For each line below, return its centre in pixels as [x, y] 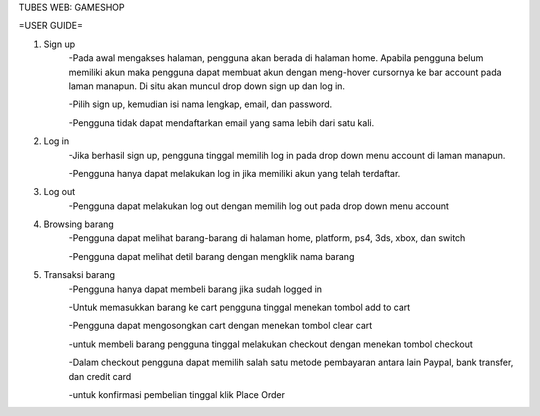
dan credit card [100, 376]
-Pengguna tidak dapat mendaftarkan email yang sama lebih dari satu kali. [221, 122]
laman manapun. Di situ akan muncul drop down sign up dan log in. [206, 86]
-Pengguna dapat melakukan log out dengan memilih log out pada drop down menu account [259, 206]
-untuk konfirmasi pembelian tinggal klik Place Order [176, 394]
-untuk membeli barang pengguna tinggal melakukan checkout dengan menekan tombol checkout [271, 344]
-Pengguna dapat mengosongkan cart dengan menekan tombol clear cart [220, 326]
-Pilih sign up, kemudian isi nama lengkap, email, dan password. [200, 104]
